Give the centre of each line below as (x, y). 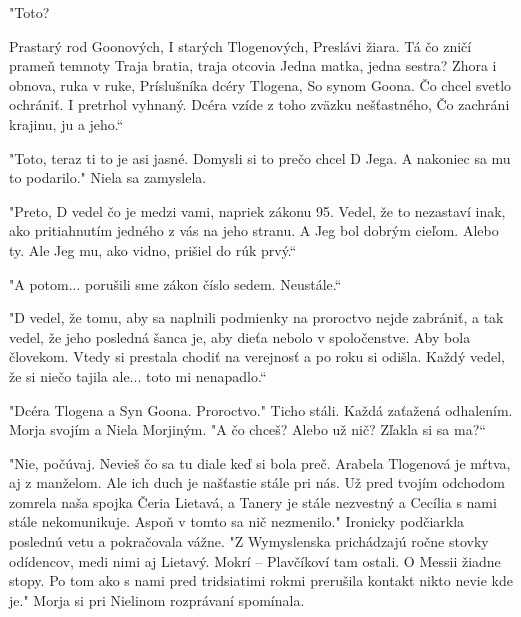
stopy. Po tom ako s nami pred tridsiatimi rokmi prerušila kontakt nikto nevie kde (261, 580)
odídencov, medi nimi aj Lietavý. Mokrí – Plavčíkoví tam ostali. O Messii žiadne (255, 560)
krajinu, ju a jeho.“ (66, 123)
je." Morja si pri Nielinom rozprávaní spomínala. (157, 599)
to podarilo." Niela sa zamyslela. (108, 177)
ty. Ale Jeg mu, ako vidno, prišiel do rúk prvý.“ (153, 249)
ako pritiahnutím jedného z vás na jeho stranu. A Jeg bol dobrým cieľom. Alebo (254, 230)
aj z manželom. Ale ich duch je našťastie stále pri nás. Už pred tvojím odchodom (257, 482)
